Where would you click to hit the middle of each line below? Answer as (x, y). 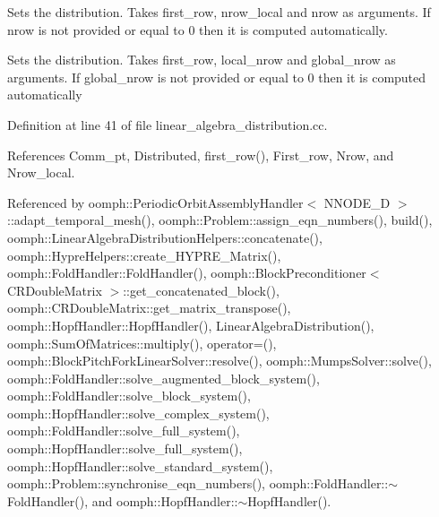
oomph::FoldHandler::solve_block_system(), (129, 396)
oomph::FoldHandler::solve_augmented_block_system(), (164, 378)
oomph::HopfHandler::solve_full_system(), (125, 448)
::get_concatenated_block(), (201, 290)
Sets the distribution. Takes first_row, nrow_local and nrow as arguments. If (219, 12)
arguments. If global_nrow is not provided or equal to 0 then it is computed (217, 77)
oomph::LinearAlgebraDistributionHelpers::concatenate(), (165, 237)
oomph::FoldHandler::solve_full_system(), (124, 431)
